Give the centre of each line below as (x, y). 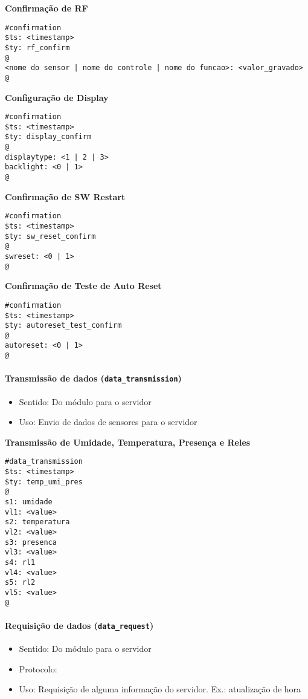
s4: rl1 (20, 562)
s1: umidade (29, 502)
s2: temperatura (37, 522)
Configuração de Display (57, 97)
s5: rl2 (20, 583)
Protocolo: (38, 668)
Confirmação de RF (47, 8)
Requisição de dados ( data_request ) (79, 625)
